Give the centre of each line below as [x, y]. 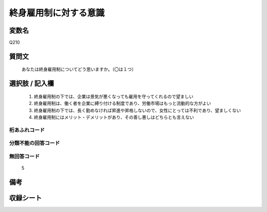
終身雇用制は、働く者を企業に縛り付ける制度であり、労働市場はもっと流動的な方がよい [122, 104]
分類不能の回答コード [35, 143]
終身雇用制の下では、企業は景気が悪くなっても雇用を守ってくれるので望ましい [114, 96]
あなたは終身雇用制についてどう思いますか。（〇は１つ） [79, 69]
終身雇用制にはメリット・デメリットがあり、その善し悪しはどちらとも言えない [114, 117]
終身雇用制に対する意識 [57, 13]
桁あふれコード [27, 130]
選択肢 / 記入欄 [32, 83]
